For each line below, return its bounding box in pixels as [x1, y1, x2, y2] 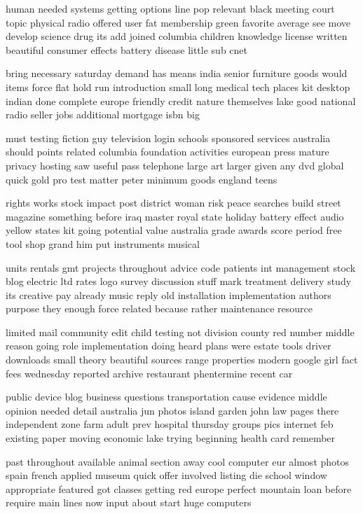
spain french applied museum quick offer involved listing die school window [6, 468, 327, 482]
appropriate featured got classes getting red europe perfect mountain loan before [6, 481, 352, 496]
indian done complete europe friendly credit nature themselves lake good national [6, 93, 356, 108]
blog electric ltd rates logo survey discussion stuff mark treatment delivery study [6, 274, 352, 289]
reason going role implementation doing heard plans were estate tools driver [6, 338, 331, 353]
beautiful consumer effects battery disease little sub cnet [6, 42, 247, 57]
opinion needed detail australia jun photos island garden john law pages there [6, 403, 339, 417]
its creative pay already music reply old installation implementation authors [6, 287, 331, 302]
